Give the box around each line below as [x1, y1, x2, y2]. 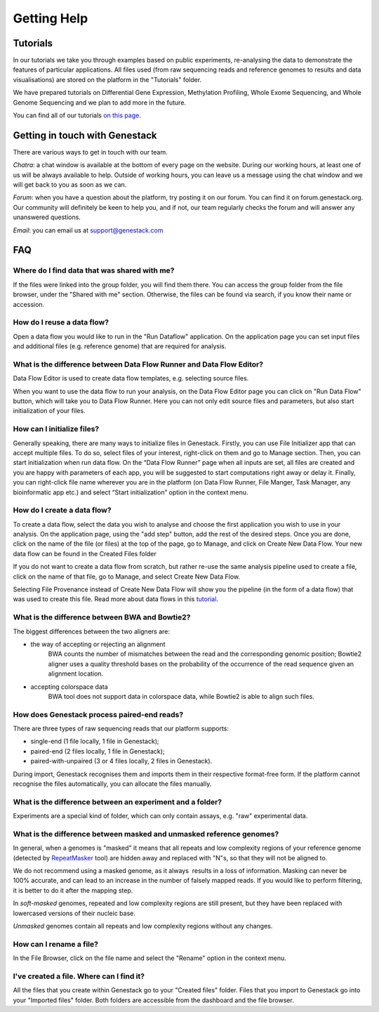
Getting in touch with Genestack [13, 129, 157, 141]
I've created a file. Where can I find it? [13, 971, 145, 981]
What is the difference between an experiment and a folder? [13, 797, 222, 807]
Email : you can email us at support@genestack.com [13, 225, 164, 235]
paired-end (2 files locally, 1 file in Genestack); [30, 747, 165, 755]
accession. [13, 300, 45, 308]
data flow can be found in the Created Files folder [13, 549, 157, 558]
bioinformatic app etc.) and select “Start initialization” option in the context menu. [13, 488, 248, 497]
